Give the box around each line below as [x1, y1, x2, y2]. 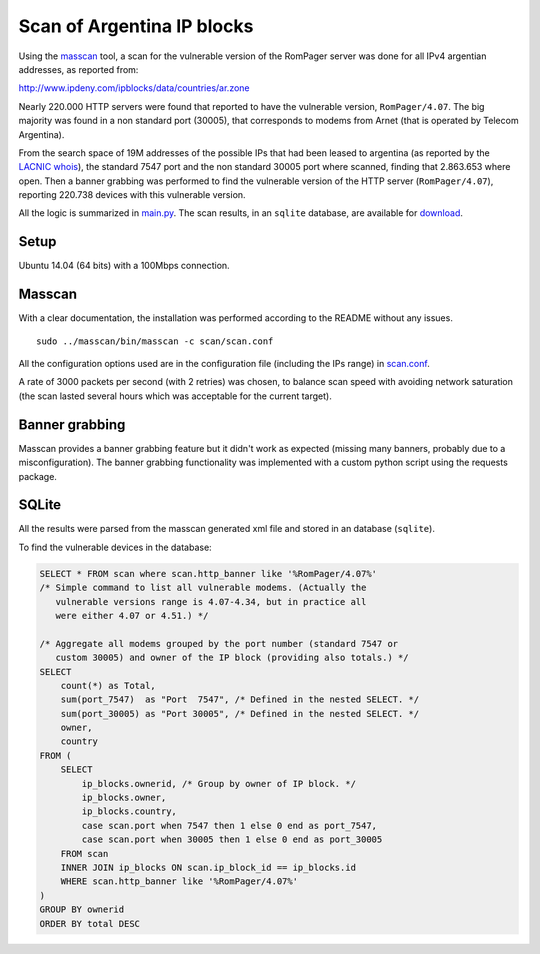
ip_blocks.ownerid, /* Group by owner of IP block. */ [81, 778, 357, 789]
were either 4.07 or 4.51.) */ [55, 610, 209, 621]
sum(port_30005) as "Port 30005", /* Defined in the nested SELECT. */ [60, 708, 420, 719]
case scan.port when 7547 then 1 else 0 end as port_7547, [81, 820, 378, 831]
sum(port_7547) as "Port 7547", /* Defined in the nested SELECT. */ [60, 694, 420, 705]
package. [18, 470, 57, 482]
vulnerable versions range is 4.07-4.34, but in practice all [55, 596, 367, 607]
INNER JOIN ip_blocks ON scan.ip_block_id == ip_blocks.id [60, 862, 357, 873]
